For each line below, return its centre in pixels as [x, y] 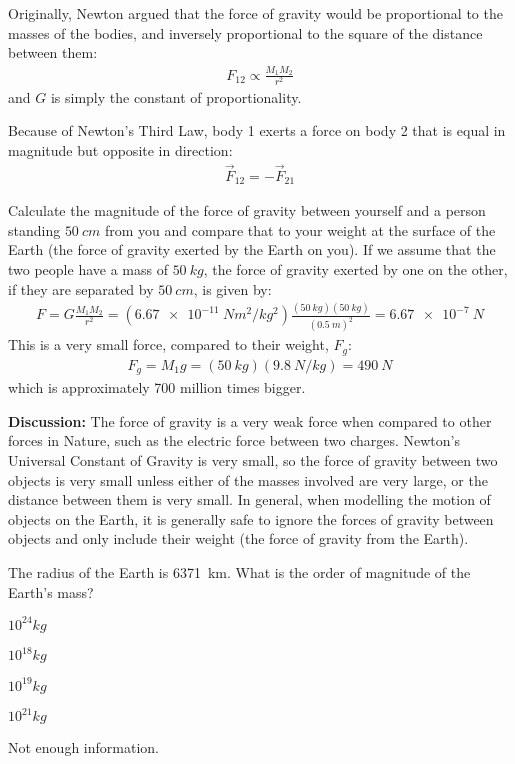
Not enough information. [83, 747]
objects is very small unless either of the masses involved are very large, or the [248, 479]
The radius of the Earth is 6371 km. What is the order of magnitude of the [239, 572]
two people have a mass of [88, 268]
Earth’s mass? [51, 591]
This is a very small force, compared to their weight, [168, 344]
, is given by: [232, 288]
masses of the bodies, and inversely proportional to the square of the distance [245, 32]
